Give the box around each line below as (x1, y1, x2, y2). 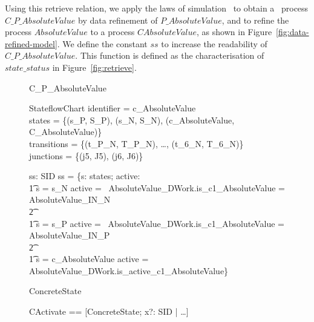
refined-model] (5, 37, 57, 50)
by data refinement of (78, 13, 158, 26)
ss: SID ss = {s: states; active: (29, 169, 140, 182)
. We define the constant (57, 37, 148, 50)
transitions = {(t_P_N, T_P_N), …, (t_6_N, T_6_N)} (29, 137, 244, 149)
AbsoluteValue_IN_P (29, 229, 110, 241)
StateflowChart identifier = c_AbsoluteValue (29, 102, 196, 114)
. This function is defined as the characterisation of (75, 49, 264, 62)
